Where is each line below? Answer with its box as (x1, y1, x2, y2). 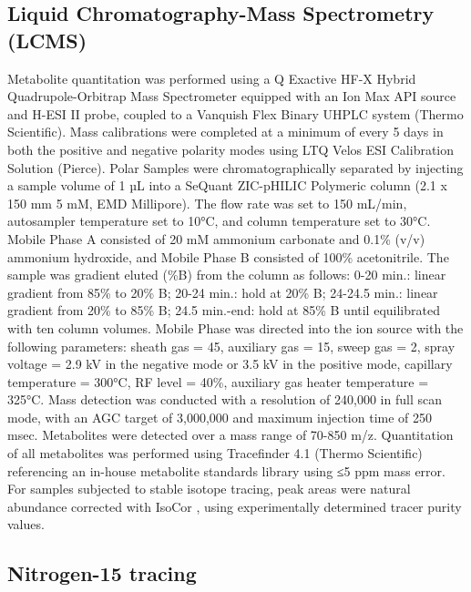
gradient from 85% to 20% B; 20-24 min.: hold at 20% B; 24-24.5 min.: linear (7, 282, 438, 301)
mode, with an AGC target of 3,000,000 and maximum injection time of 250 (7, 407, 433, 426)
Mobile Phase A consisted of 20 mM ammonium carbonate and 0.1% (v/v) (7, 229, 425, 248)
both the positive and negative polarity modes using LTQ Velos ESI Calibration (7, 139, 455, 158)
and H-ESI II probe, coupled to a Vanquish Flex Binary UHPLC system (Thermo (7, 104, 464, 123)
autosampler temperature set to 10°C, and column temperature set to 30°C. (7, 211, 431, 230)
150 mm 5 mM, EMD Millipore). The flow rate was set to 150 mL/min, (7, 193, 407, 212)
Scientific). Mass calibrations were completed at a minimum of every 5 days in (7, 122, 444, 141)
